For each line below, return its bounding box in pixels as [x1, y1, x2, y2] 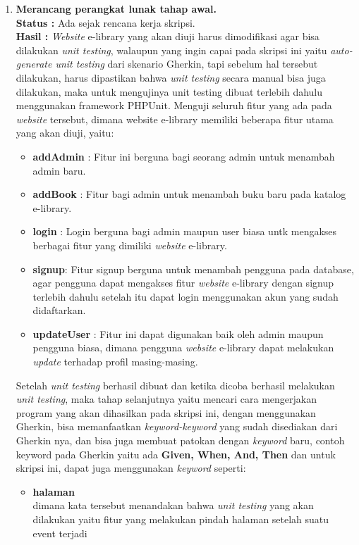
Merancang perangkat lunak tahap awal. [16, 1, 217, 15]
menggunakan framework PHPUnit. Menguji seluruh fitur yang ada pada [16, 98, 332, 113]
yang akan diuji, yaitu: [16, 125, 114, 140]
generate [16, 56, 52, 71]
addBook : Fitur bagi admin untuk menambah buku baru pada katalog [32, 187, 346, 201]
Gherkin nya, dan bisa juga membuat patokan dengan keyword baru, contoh [16, 433, 345, 448]
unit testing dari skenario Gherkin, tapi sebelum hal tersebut [55, 56, 318, 71]
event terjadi [32, 525, 87, 540]
